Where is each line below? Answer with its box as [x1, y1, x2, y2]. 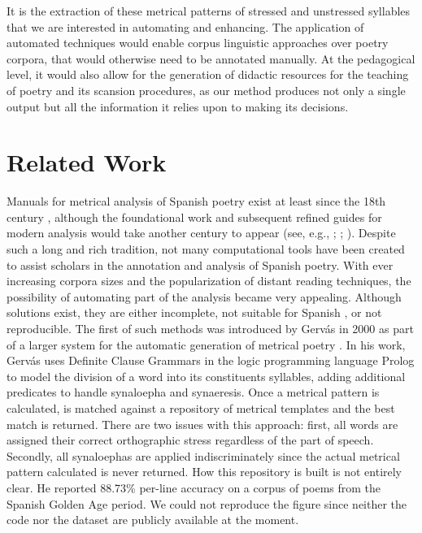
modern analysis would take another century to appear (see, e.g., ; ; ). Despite [7, 224, 396, 241]
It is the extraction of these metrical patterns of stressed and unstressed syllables [7, 2, 411, 19]
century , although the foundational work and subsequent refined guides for [7, 208, 382, 225]
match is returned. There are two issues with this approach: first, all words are [7, 415, 398, 432]
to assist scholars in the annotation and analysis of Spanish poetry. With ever [7, 256, 394, 273]
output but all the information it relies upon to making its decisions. [7, 97, 349, 115]
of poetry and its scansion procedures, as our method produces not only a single [7, 81, 406, 98]
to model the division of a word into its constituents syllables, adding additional [7, 367, 406, 384]
